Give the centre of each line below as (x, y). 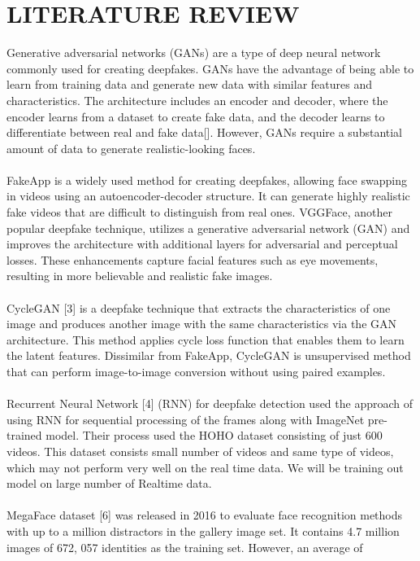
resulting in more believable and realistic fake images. (140, 276)
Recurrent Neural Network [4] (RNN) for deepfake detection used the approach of (210, 403)
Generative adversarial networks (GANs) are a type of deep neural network (194, 53)
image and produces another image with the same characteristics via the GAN (202, 324)
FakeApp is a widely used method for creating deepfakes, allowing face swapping (207, 180)
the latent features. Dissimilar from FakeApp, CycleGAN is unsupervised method (209, 355)
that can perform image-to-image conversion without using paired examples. (196, 371)
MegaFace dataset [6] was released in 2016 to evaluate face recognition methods (205, 515)
